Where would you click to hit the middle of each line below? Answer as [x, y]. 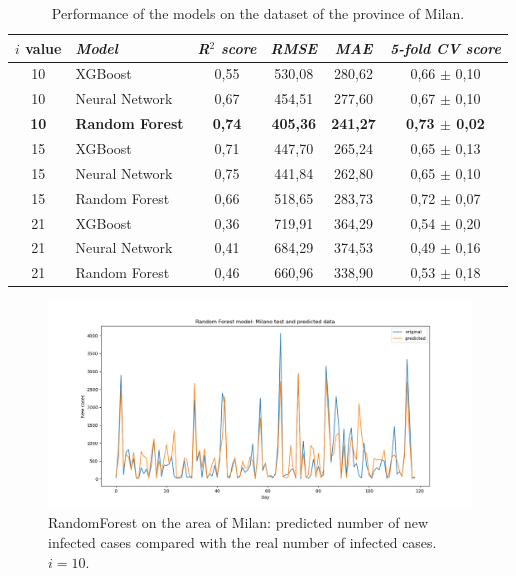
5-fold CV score [445, 47]
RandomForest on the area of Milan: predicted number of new [238, 522]
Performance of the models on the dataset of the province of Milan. [258, 13]
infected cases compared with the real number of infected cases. [242, 541]
